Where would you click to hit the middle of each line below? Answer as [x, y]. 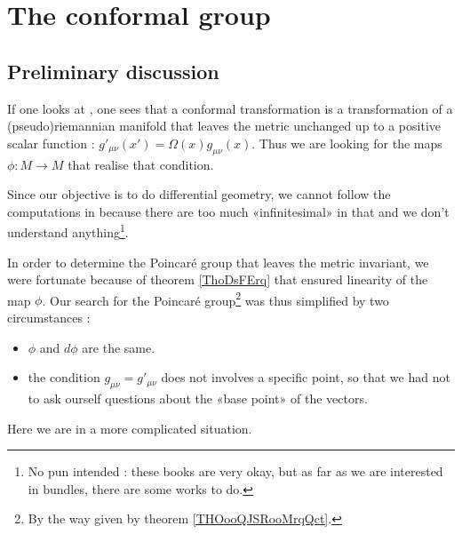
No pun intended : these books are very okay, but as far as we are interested [235, 471]
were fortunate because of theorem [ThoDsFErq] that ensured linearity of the [218, 279]
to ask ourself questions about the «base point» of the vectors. [198, 399]
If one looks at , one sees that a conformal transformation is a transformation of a [230, 108]
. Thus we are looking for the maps [347, 143]
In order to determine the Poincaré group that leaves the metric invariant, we [218, 262]
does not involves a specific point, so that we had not [306, 377]
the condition [64, 377]
